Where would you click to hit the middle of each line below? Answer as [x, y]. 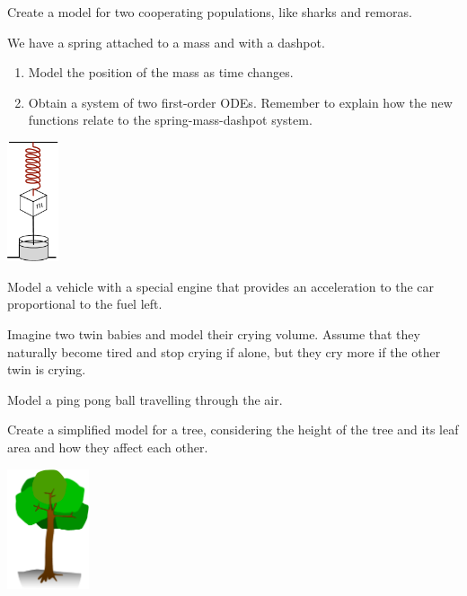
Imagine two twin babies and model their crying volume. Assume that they [214, 334]
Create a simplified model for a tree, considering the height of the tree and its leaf [233, 429]
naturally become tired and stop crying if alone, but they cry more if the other [224, 351]
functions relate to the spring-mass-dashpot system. [170, 120]
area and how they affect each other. [108, 447]
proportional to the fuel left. [85, 304]
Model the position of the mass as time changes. [161, 72]
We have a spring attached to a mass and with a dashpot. [166, 42]
